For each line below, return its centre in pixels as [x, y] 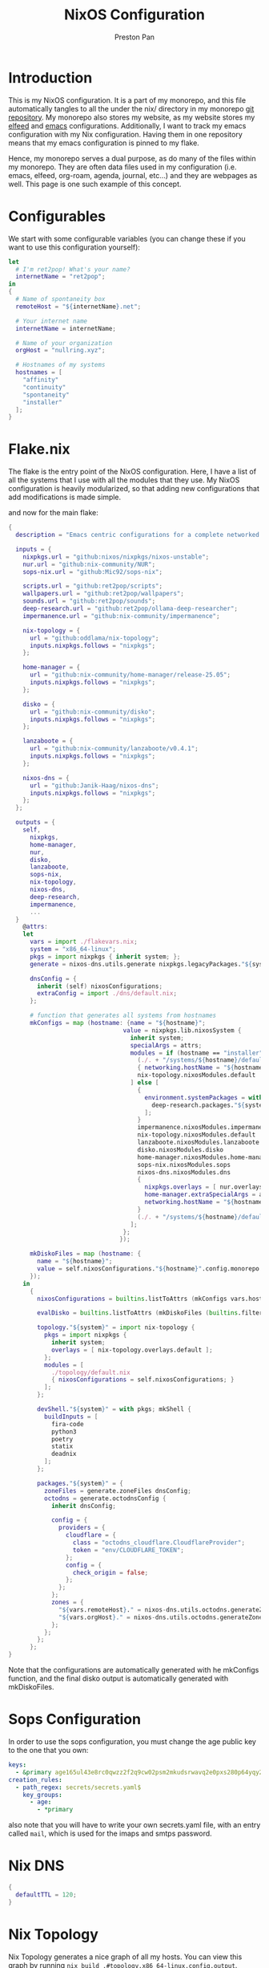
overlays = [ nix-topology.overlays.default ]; [132, 1350]
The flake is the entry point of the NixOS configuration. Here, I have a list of [132, 472]
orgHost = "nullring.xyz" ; [60, 351]
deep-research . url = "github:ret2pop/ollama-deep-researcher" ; [130, 609]
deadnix [64, 1454]
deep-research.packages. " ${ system [209, 1105]
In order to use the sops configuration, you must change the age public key [132, 1742]
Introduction [50, 77]
